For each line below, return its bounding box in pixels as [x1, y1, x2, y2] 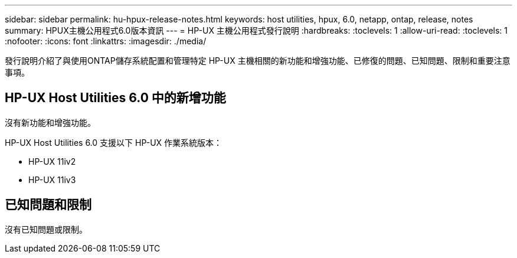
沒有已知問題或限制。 [5, 224, 87, 234]
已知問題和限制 [5, 197, 91, 213]
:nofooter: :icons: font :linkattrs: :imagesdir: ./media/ [5, 36, 207, 46]
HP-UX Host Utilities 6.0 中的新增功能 [5, 90, 226, 106]
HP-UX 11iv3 [28, 174, 76, 185]
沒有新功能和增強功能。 [5, 117, 96, 128]
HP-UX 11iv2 [28, 156, 76, 166]
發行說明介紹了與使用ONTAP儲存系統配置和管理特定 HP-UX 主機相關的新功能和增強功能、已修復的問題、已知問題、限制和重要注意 [5, 55, 511, 66]
